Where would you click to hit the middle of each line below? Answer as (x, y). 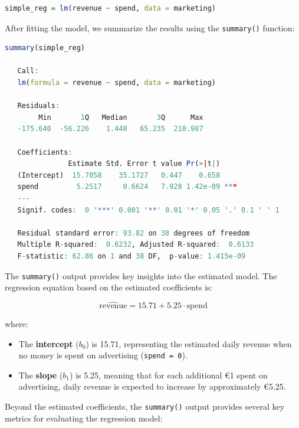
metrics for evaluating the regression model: (84, 418)
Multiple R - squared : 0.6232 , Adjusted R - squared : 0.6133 (136, 245)
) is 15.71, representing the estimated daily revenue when (189, 343)
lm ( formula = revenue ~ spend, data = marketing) (117, 83)
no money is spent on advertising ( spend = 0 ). (103, 355)
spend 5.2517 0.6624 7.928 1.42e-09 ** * (127, 187)
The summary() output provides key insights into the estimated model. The (141, 275)
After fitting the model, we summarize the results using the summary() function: (150, 27)
